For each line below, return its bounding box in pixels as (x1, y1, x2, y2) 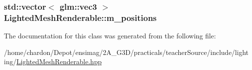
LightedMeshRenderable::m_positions (4, 11, 157, 23)
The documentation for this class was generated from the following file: (4, 31, 216, 41)
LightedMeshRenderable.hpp (16, 56, 102, 67)
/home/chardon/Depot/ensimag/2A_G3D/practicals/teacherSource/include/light (4, 47, 249, 57)
